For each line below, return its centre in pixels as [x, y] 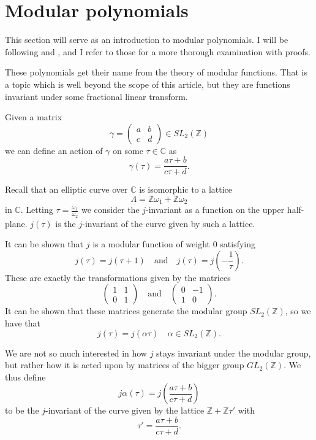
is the [66, 223]
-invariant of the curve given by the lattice [125, 410]
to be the [22, 410]
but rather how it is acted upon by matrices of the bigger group [125, 365]
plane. [16, 223]
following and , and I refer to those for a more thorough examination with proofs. [158, 51]
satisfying [238, 244]
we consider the [111, 210]
